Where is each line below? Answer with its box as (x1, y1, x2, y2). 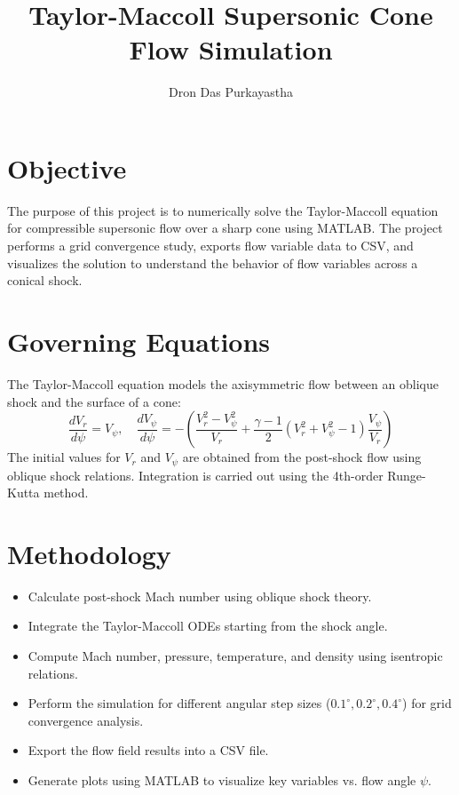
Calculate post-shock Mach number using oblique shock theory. (28, 586, 372, 605)
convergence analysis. (28, 711, 144, 729)
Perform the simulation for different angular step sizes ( (28, 694, 331, 712)
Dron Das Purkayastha (168, 83, 294, 101)
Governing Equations (7, 323, 271, 359)
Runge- (387, 465, 426, 484)
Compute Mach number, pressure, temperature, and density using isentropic (28, 647, 443, 665)
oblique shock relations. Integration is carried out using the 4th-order (7, 465, 384, 484)
